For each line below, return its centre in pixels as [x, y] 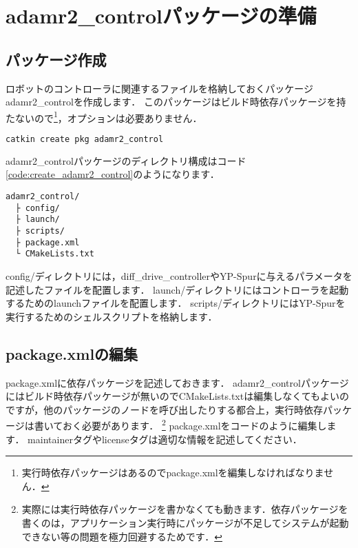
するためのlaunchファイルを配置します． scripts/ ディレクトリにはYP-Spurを [176, 303]
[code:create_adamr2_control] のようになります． [113, 174]
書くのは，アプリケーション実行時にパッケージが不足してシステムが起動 [185, 522]
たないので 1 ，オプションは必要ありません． [104, 116]
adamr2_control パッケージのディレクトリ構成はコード [126, 160]
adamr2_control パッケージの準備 [161, 16]
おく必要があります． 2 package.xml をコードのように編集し [194, 425]
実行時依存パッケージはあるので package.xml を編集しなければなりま [173, 473]
